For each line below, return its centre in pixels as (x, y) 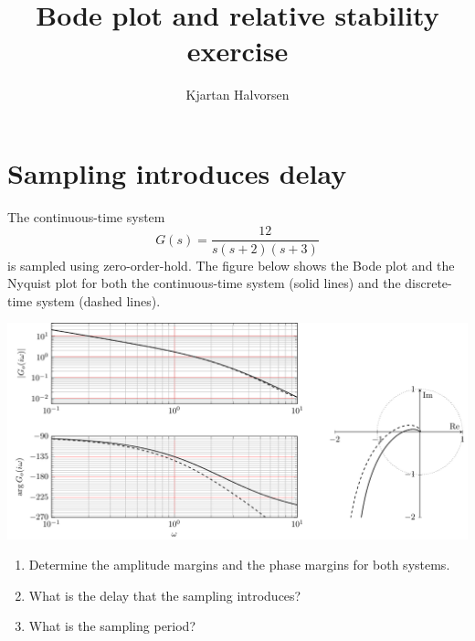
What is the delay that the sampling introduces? (165, 595)
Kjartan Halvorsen (237, 95)
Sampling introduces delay (177, 172)
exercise (237, 51)
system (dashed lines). (98, 300)
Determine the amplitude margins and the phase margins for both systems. (239, 565)
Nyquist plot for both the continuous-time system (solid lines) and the (204, 283)
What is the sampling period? (112, 626)
